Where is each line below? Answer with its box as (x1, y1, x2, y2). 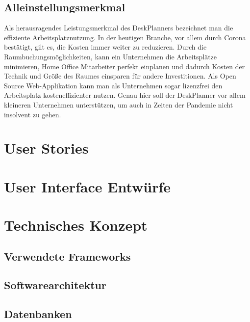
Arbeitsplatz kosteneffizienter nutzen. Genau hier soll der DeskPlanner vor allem (4, 90, 246, 100)
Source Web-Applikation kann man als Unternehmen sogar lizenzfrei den (4, 80, 223, 90)
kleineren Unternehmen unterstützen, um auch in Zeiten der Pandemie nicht (4, 99, 233, 109)
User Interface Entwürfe (4, 176, 171, 196)
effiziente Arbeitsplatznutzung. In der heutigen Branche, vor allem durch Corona (4, 32, 246, 42)
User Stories (4, 138, 89, 158)
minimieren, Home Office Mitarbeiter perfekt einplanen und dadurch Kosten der (4, 61, 245, 71)
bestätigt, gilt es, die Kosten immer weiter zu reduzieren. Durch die (4, 42, 207, 52)
